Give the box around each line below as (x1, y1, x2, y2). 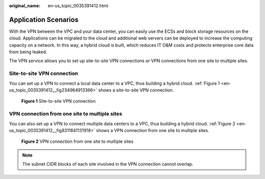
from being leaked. (9, 49, 48, 55)
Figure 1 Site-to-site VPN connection (21, 98, 96, 104)
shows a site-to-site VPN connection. (98, 87, 174, 93)
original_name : (9, 3, 41, 8)
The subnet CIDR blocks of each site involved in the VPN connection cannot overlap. (22, 161, 194, 167)
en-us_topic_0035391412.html (48, 3, 108, 8)
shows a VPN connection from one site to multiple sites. (96, 127, 210, 133)
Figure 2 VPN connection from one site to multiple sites (21, 138, 133, 144)
